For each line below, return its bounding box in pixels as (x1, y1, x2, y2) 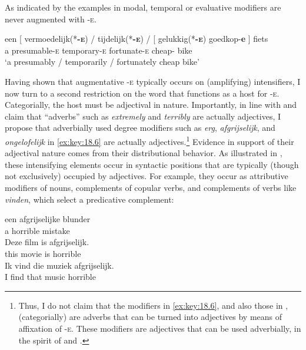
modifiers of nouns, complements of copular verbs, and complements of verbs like (5, 181, 297, 193)
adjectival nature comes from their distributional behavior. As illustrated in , (5, 147, 282, 159)
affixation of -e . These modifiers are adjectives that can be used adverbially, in (18, 322, 301, 334)
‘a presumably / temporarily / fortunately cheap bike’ (5, 55, 199, 68)
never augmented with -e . (5, 12, 97, 25)
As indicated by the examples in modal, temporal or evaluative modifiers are (5, 1, 281, 13)
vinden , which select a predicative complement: (5, 193, 174, 205)
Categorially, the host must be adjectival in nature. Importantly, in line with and (5, 98, 297, 111)
